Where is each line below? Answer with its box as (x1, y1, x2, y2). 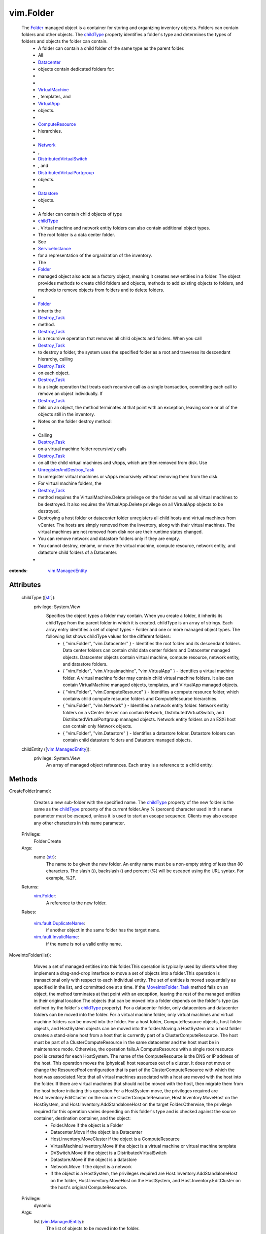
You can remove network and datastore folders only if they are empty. (38, 536, 180, 541)
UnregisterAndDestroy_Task (38, 466, 95, 472)
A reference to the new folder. (46, 900, 107, 906)
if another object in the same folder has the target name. (46, 927, 161, 933)
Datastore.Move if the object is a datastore (50, 1157, 137, 1162)
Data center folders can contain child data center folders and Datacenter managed (63, 647, 231, 654)
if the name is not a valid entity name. (46, 941, 123, 947)
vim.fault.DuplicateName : (33, 920, 86, 926)
